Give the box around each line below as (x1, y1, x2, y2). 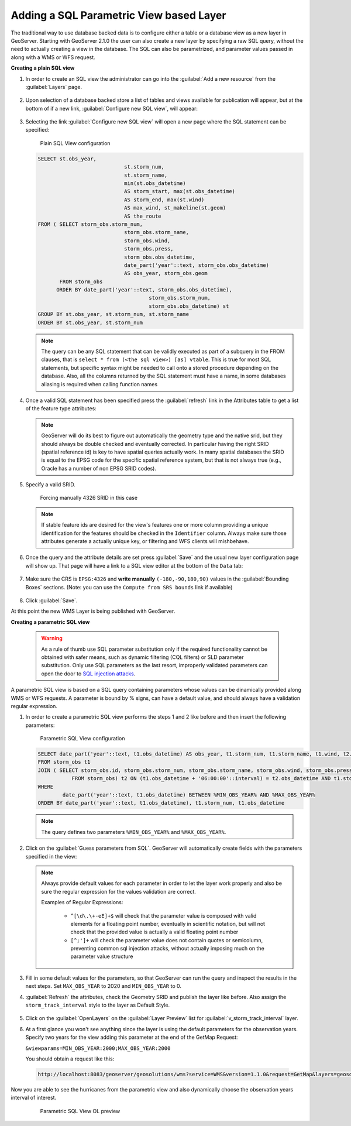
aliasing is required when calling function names (41, 380, 158, 387)
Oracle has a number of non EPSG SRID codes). (41, 465, 156, 472)
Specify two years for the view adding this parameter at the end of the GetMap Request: (25, 1034, 238, 1041)
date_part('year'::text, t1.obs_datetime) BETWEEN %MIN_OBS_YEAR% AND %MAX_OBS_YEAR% (62, 792, 316, 798)
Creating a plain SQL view (11, 64, 75, 71)
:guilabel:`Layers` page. (25, 83, 82, 90)
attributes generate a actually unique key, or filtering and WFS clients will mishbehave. (41, 538, 249, 545)
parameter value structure (70, 953, 133, 960)
